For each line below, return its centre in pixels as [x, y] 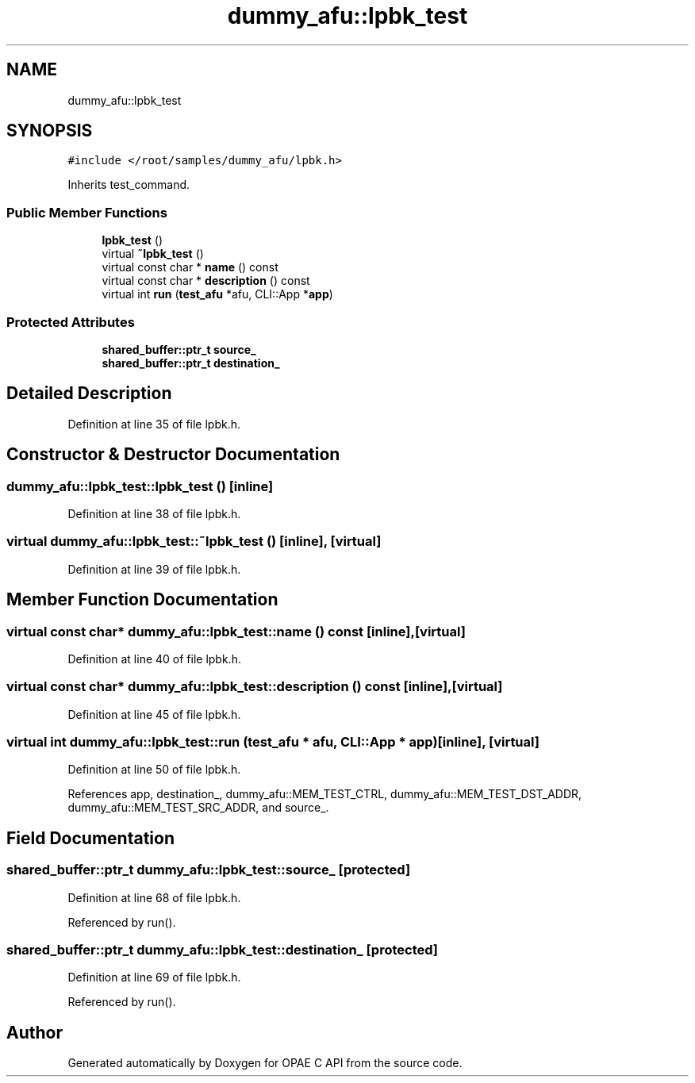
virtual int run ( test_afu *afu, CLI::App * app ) [217, 294]
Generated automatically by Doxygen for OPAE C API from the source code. [265, 1063]
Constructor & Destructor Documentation [173, 455]
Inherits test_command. [129, 185]
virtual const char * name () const [190, 267]
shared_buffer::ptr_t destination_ [191, 363]
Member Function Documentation [142, 600]
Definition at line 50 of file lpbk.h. [154, 770]
